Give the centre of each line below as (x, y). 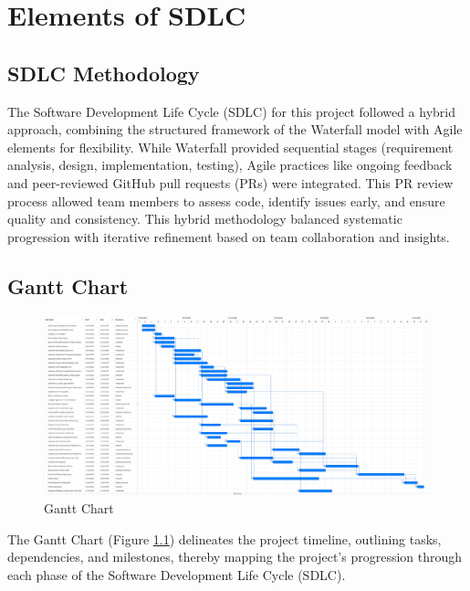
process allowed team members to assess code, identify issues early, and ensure (226, 201)
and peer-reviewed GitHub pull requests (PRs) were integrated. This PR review (230, 182)
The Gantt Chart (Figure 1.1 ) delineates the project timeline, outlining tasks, (225, 538)
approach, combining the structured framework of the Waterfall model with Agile (235, 129)
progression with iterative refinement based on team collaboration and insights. (229, 236)
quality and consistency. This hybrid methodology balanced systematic (205, 219)
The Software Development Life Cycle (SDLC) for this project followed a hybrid (232, 111)
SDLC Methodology (104, 73)
